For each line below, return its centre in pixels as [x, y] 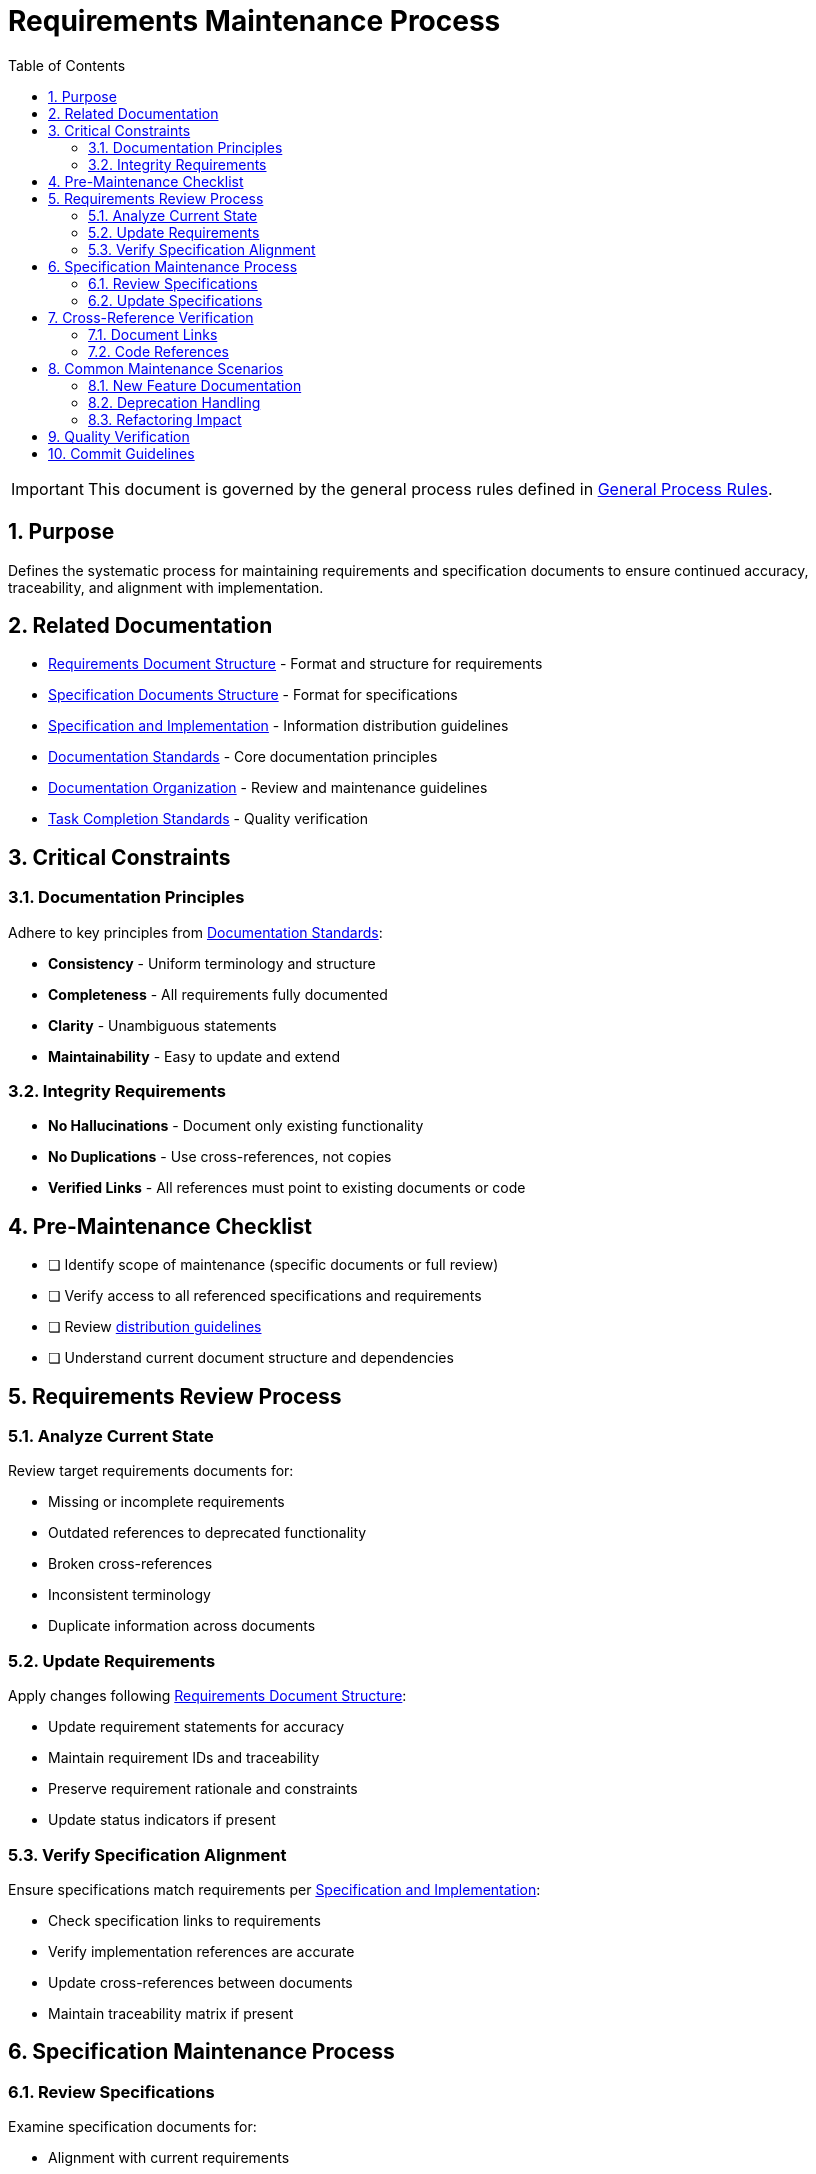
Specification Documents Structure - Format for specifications [253, 695]
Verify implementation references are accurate [201, 1951]
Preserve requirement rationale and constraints [203, 1789]
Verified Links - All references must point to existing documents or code [287, 1188]
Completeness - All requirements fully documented [218, 994]
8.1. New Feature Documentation [195, 385]
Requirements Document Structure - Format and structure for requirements [295, 664]
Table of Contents [67, 65]
